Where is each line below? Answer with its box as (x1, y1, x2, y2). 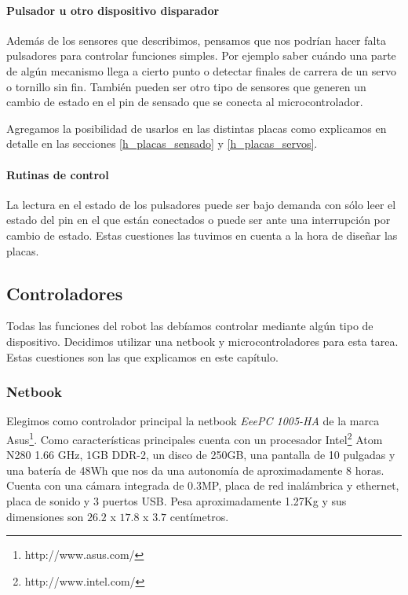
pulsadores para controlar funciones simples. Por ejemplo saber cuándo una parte (6, 47, 396, 64)
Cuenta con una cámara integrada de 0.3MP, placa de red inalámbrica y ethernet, (6, 477, 399, 494)
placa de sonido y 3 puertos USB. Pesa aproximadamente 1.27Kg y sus (6, 492, 347, 509)
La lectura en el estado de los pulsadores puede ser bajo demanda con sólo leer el (6, 196, 396, 212)
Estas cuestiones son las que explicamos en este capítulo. (6, 348, 279, 365)
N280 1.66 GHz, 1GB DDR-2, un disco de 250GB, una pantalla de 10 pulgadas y (6, 446, 395, 463)
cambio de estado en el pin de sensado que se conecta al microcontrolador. (6, 94, 363, 110)
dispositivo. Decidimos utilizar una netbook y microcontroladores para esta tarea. (6, 332, 399, 349)
